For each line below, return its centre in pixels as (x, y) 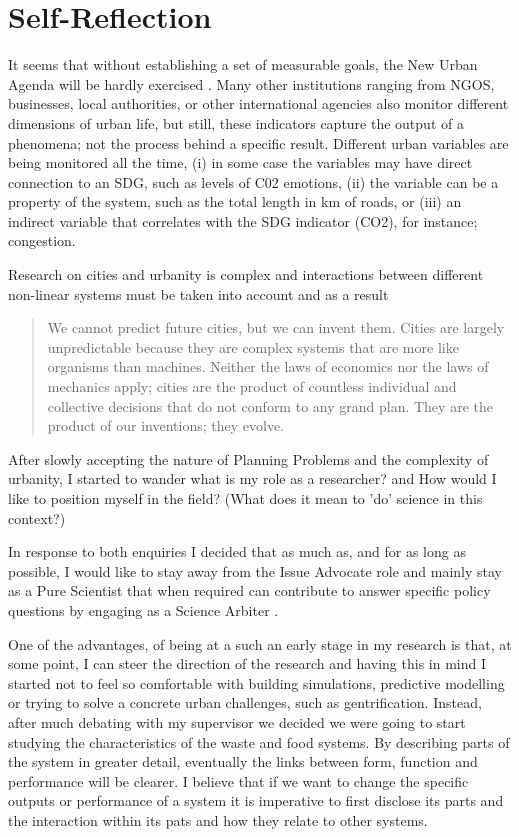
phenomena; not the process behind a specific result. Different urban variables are (258, 142)
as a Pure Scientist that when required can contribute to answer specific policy (249, 590)
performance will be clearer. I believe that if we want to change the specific (238, 780)
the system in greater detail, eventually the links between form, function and (243, 761)
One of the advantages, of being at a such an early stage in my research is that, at (260, 643)
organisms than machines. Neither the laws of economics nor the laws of (268, 366)
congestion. (42, 240)
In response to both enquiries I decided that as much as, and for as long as (237, 551)
